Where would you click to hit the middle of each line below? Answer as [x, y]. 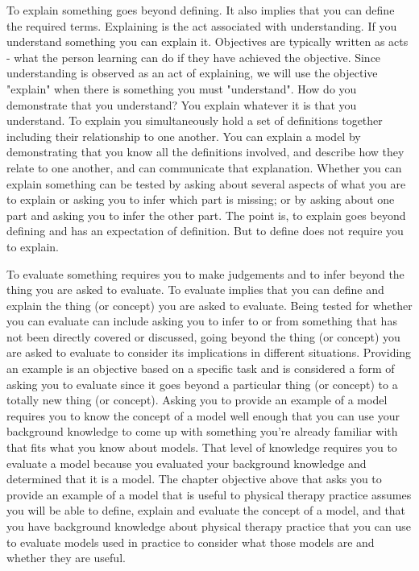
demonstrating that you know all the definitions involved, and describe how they [205, 152]
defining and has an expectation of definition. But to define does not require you [205, 231]
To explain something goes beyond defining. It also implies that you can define [201, 10]
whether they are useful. [66, 558]
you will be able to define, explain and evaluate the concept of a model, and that [206, 510]
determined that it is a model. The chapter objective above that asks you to [194, 479]
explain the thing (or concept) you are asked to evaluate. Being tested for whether [209, 305]
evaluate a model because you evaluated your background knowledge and [187, 463]
